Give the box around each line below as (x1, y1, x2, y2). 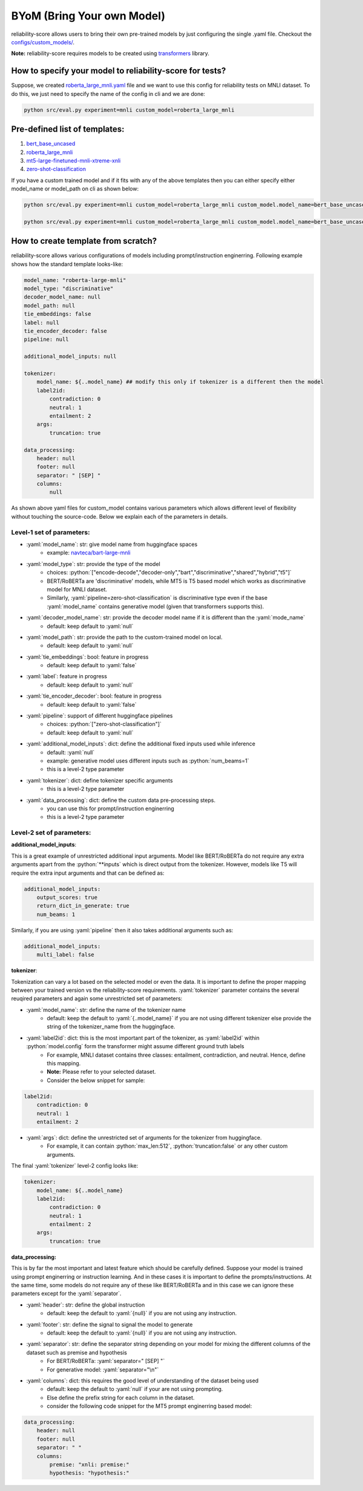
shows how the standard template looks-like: (11, 260, 123, 268)
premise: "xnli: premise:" (49, 1461, 129, 1468)
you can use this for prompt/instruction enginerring (47, 804, 175, 812)
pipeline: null (24, 336, 69, 343)
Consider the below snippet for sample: (47, 1077, 145, 1084)
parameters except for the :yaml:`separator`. (11, 1290, 122, 1297)
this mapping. (47, 1060, 81, 1067)
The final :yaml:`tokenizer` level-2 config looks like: (11, 1162, 139, 1170)
